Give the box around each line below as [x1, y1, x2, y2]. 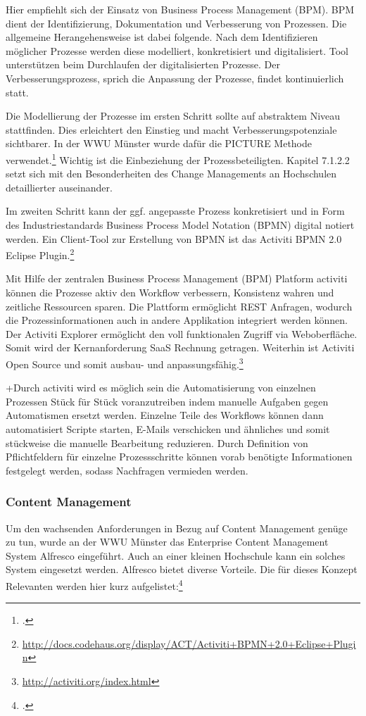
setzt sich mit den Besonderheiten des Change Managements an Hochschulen [6, 166, 337, 181]
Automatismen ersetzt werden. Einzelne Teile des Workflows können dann [6, 408, 324, 422]
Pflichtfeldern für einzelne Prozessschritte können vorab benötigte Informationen [6, 449, 353, 464]
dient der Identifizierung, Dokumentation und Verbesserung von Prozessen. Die [6, 15, 347, 30]
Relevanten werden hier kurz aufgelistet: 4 [6, 576, 183, 593]
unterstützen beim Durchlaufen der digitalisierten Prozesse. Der [6, 57, 281, 72]
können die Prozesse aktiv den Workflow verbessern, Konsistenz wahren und [6, 285, 334, 299]
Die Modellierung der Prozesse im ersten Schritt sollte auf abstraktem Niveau [6, 108, 341, 123]
